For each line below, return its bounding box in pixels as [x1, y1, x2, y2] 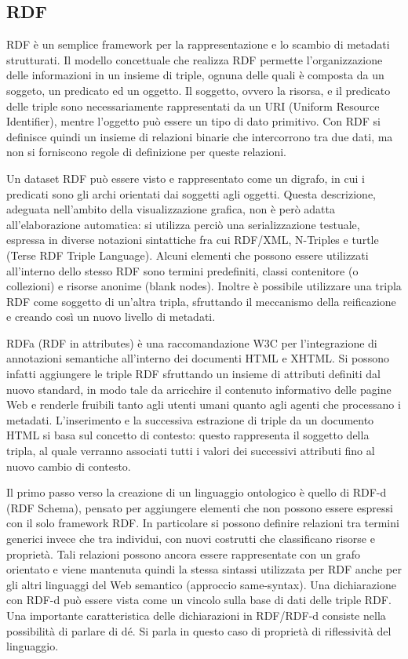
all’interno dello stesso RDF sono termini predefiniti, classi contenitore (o [6, 262, 359, 279]
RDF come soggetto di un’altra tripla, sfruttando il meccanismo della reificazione [6, 293, 396, 309]
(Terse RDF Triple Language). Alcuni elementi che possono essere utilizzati [6, 246, 369, 263]
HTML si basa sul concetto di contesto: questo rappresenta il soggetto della [6, 427, 370, 443]
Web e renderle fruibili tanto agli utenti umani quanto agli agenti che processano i [6, 396, 401, 413]
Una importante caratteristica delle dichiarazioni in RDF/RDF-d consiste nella [6, 606, 386, 623]
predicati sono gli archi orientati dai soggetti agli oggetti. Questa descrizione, [6, 185, 377, 202]
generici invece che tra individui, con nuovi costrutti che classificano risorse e [6, 530, 375, 547]
